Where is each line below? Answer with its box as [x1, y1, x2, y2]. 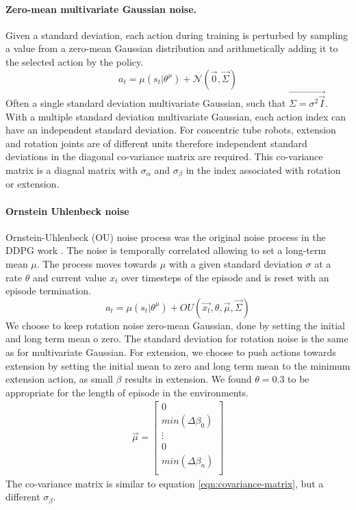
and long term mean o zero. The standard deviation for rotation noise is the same [5, 331, 348, 346]
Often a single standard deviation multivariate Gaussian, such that [5, 96, 286, 110]
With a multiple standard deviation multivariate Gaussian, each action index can [5, 109, 346, 123]
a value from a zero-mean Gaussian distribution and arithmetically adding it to [5, 41, 338, 55]
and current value [33, 270, 107, 284]
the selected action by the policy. [5, 54, 144, 68]
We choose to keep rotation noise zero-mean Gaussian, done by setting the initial [5, 318, 345, 332]
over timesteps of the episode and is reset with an [121, 270, 329, 284]
